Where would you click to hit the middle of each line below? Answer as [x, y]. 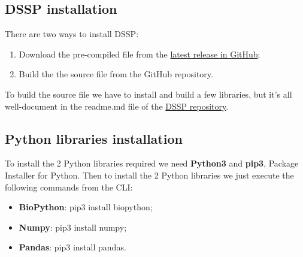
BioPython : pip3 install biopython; [86, 207]
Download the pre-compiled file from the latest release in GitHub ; [140, 54]
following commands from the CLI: [69, 187]
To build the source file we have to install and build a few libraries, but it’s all [149, 94]
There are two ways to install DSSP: [72, 34]
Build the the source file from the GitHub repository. [116, 74]
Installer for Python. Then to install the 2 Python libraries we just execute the [149, 175]
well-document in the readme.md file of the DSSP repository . [117, 106]
